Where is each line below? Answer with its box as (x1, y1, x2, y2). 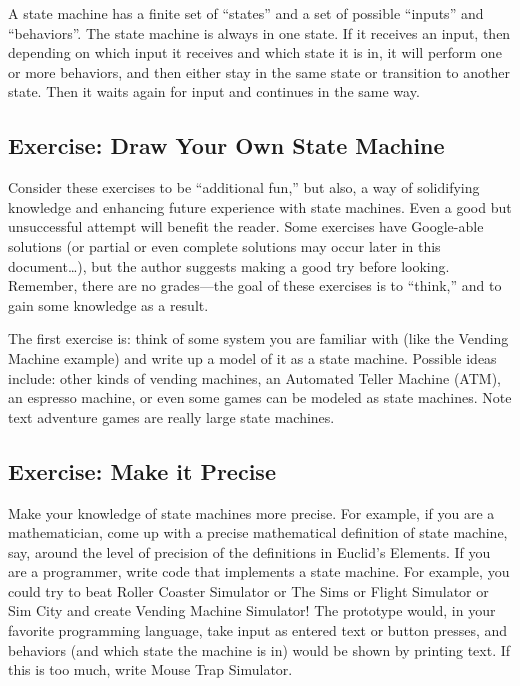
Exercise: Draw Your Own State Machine (8, 130, 445, 161)
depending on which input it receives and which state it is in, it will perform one (8, 42, 502, 63)
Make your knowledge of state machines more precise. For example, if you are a (8, 502, 495, 523)
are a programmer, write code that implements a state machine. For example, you (8, 561, 510, 582)
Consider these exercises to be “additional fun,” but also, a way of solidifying (8, 177, 480, 198)
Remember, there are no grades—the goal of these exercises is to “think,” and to (8, 275, 502, 296)
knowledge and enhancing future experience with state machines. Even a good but (8, 196, 512, 217)
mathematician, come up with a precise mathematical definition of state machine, (8, 522, 508, 543)
